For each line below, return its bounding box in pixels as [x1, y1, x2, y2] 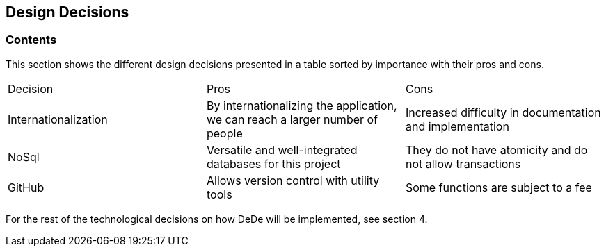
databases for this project [206, 156, 341, 171]
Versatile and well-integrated [206, 142, 358, 157]
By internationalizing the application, [206, 98, 397, 112]
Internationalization [8, 112, 108, 126]
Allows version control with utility [206, 173, 380, 187]
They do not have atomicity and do [405, 142, 588, 157]
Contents [6, 33, 57, 47]
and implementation [405, 119, 509, 133]
